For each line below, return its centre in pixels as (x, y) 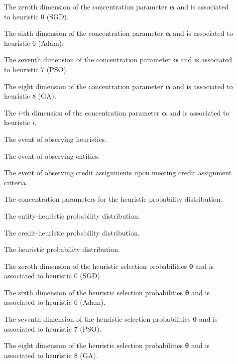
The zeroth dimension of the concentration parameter (86, 6)
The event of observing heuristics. (56, 139)
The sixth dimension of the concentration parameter (84, 33)
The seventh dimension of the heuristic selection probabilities (97, 319)
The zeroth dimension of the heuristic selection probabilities (96, 266)
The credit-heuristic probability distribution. (72, 232)
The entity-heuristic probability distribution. (72, 215)
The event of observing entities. (52, 156)
